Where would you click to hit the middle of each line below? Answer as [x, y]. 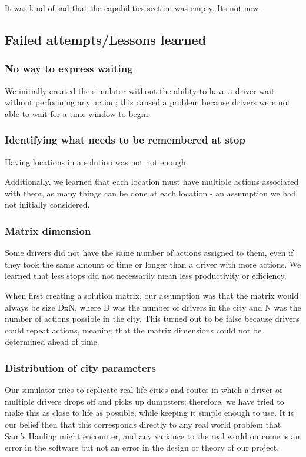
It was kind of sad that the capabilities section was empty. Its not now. [133, 8]
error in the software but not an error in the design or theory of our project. [142, 447]
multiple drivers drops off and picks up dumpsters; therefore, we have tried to [144, 401]
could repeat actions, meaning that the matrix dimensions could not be [133, 330]
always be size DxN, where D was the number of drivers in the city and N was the [153, 307]
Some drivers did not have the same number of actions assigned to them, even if [149, 253]
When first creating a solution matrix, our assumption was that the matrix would [152, 295]
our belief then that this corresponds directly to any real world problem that [143, 424]
